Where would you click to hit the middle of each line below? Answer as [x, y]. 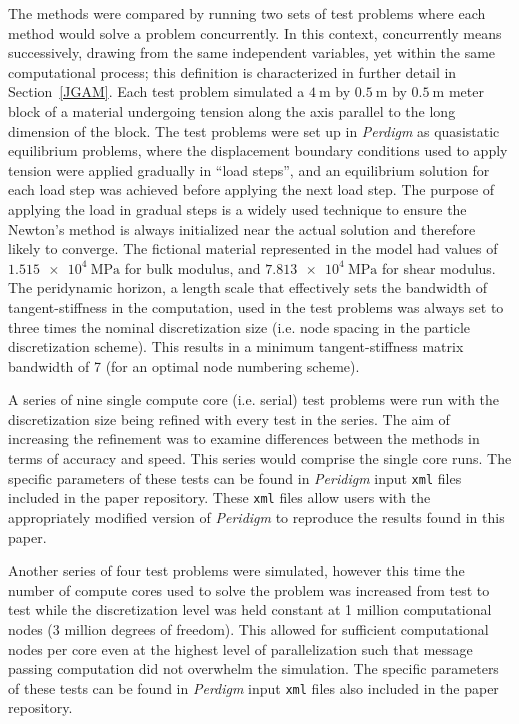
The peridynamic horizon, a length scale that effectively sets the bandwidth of [248, 287]
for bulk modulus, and [192, 267]
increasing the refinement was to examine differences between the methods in [244, 438]
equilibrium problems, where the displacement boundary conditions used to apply [258, 150]
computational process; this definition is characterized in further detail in [232, 71]
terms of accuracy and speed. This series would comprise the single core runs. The [260, 458]
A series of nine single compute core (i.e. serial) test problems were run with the [254, 399]
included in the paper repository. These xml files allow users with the [219, 497]
